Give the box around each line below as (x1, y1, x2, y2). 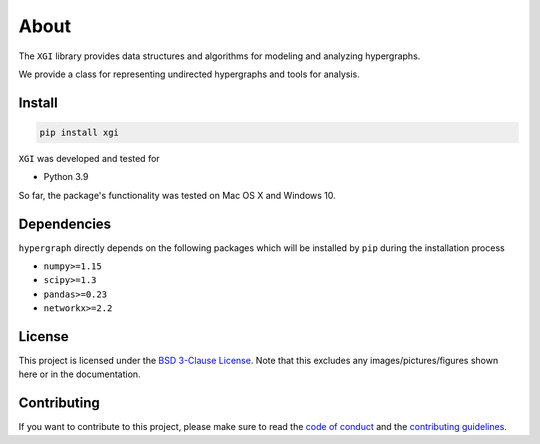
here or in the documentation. (18, 368, 141, 380)
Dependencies (18, 215, 112, 232)
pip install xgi (39, 126, 120, 138)
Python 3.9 (43, 171, 89, 183)
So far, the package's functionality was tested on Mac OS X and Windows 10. (18, 189, 337, 201)
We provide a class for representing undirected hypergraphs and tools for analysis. (18, 68, 360, 80)
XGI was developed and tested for (18, 152, 160, 164)
